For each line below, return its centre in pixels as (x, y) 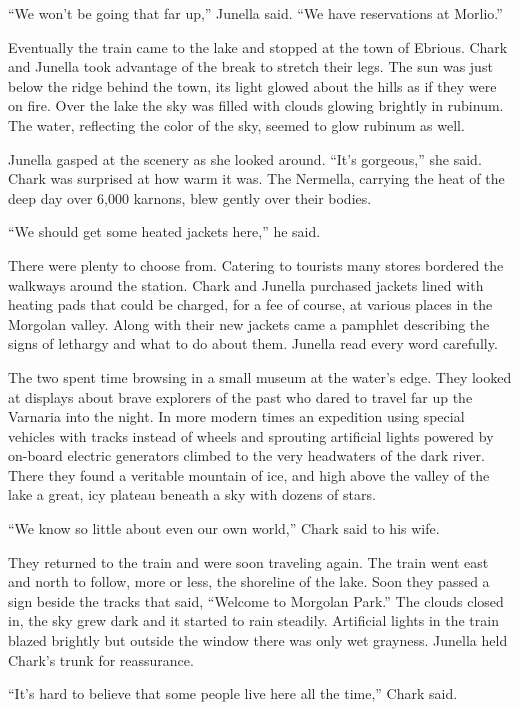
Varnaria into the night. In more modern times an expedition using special (236, 416)
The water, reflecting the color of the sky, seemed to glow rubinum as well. (236, 124)
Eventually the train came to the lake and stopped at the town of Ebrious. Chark (258, 46)
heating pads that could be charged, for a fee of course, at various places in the (250, 304)
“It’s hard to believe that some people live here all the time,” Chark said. (233, 693)
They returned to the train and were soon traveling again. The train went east (248, 561)
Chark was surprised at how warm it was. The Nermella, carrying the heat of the (256, 178)
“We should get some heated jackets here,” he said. (164, 231)
